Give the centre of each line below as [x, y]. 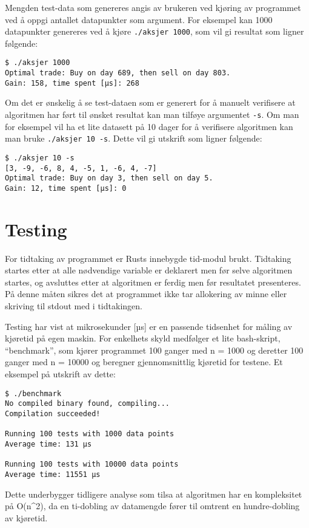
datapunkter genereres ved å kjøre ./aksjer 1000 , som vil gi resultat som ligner [154, 31]
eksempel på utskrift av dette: [60, 374]
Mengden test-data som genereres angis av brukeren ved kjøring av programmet [153, 7]
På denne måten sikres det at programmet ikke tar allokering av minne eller [146, 294]
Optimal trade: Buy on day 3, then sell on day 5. [109, 178]
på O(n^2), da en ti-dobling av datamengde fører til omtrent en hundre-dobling [152, 506]
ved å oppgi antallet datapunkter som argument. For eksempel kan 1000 [139, 19]
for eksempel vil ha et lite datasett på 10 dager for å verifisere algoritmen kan [149, 126]
